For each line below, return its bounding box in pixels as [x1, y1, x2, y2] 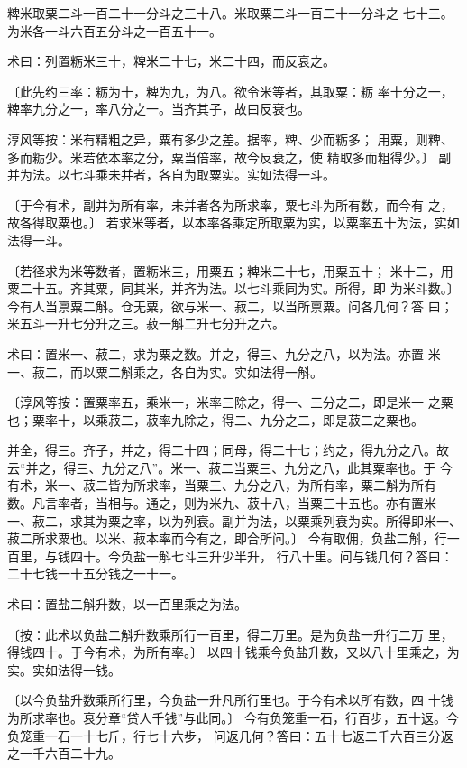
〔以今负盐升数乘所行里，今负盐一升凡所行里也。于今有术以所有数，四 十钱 [7, 690, 453, 709]
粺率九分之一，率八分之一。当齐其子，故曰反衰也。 [7, 99, 310, 118]
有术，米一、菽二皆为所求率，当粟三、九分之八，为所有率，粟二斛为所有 [7, 476, 436, 495]
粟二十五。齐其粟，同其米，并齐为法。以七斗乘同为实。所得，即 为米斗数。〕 [7, 279, 460, 298]
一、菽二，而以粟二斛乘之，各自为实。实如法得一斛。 [7, 362, 323, 381]
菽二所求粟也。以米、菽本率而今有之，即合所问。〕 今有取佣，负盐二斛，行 [7, 529, 447, 548]
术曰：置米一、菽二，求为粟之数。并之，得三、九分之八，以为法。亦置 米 [7, 344, 441, 363]
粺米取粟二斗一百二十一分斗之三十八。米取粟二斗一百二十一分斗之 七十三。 [7, 4, 453, 22]
